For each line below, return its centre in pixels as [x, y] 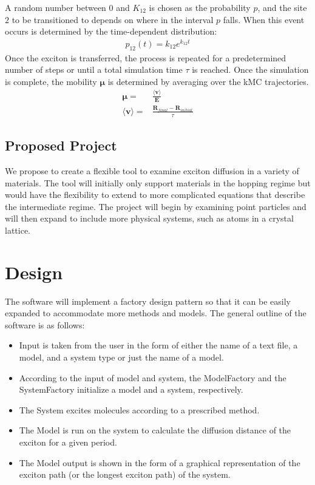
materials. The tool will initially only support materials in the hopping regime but [158, 182]
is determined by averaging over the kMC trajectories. [208, 81]
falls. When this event [264, 19]
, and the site [282, 7]
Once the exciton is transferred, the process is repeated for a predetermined [146, 57]
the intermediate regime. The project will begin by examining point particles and [156, 206]
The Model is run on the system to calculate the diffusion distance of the [155, 430]
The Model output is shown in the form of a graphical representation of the [160, 462]
